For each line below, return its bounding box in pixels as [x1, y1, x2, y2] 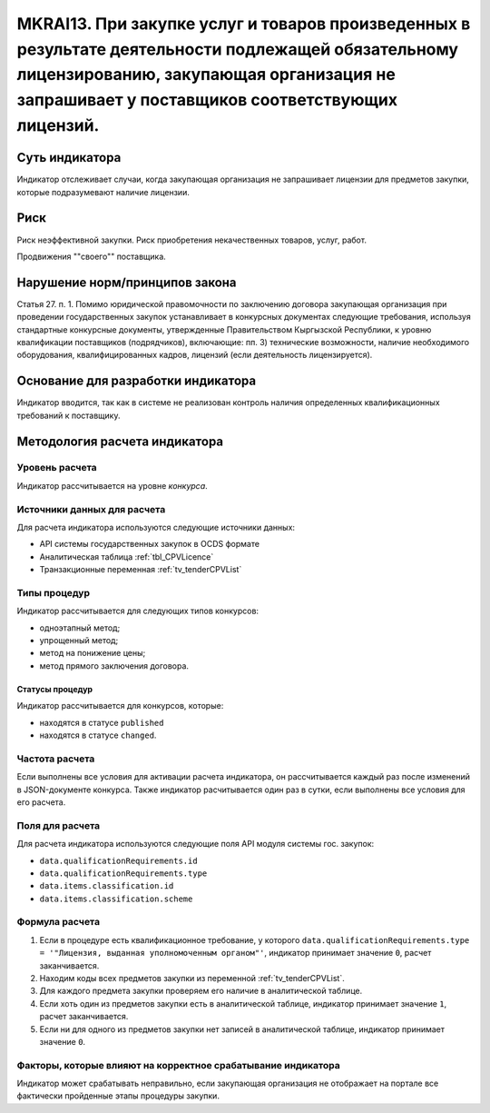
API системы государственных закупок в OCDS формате [39, 539, 260, 550]
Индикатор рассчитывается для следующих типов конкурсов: [16, 605, 259, 617]
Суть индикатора [16, 150, 122, 165]
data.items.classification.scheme [39, 893, 193, 904]
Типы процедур [16, 586, 91, 599]
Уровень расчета [16, 462, 97, 474]
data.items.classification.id [39, 881, 174, 891]
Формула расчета [16, 916, 100, 929]
